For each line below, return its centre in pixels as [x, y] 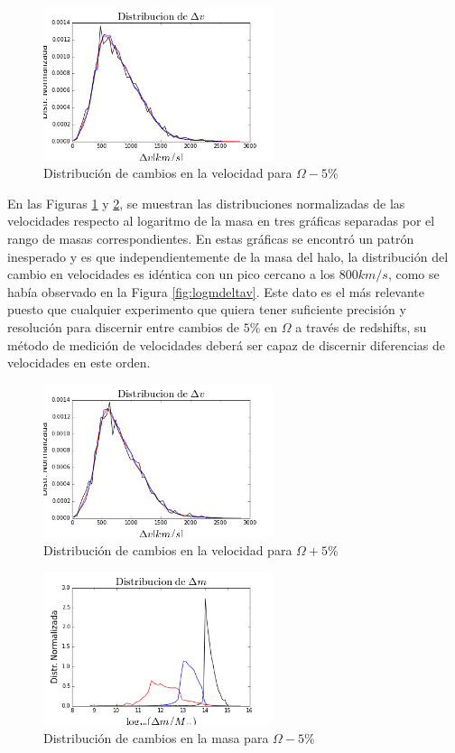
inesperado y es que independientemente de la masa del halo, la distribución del [228, 256]
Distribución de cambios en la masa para [156, 737]
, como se [413, 274]
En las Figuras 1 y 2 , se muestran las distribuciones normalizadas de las [206, 203]
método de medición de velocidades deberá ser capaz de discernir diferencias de [227, 344]
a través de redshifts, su [361, 326]
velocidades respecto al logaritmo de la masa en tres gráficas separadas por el [221, 221]
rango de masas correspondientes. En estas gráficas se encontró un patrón [211, 238]
